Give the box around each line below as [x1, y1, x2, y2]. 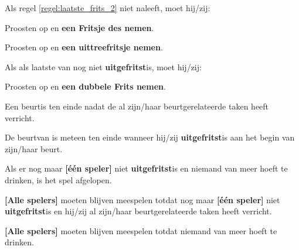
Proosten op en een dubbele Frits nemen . [5, 80, 166, 93]
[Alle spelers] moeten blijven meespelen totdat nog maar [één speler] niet [5, 193, 280, 206]
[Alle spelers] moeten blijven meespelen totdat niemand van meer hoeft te [5, 224, 277, 237]
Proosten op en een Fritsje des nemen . [5, 21, 154, 33]
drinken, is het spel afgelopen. [5, 173, 112, 186]
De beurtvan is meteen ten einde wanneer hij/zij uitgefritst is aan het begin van [5, 131, 295, 143]
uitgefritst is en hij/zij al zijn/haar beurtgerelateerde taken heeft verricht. [5, 205, 272, 217]
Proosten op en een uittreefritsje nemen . [5, 41, 163, 53]
